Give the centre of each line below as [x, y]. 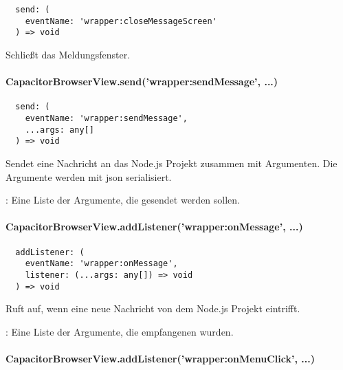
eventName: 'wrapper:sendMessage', [106, 119]
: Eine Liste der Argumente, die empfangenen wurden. [120, 331]
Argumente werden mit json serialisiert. [89, 176]
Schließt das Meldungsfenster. [68, 54]
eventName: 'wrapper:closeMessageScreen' [121, 21]
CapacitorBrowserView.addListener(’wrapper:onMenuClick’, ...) [160, 358]
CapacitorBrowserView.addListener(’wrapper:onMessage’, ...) [154, 227]
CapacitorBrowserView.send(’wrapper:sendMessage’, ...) [142, 81]
